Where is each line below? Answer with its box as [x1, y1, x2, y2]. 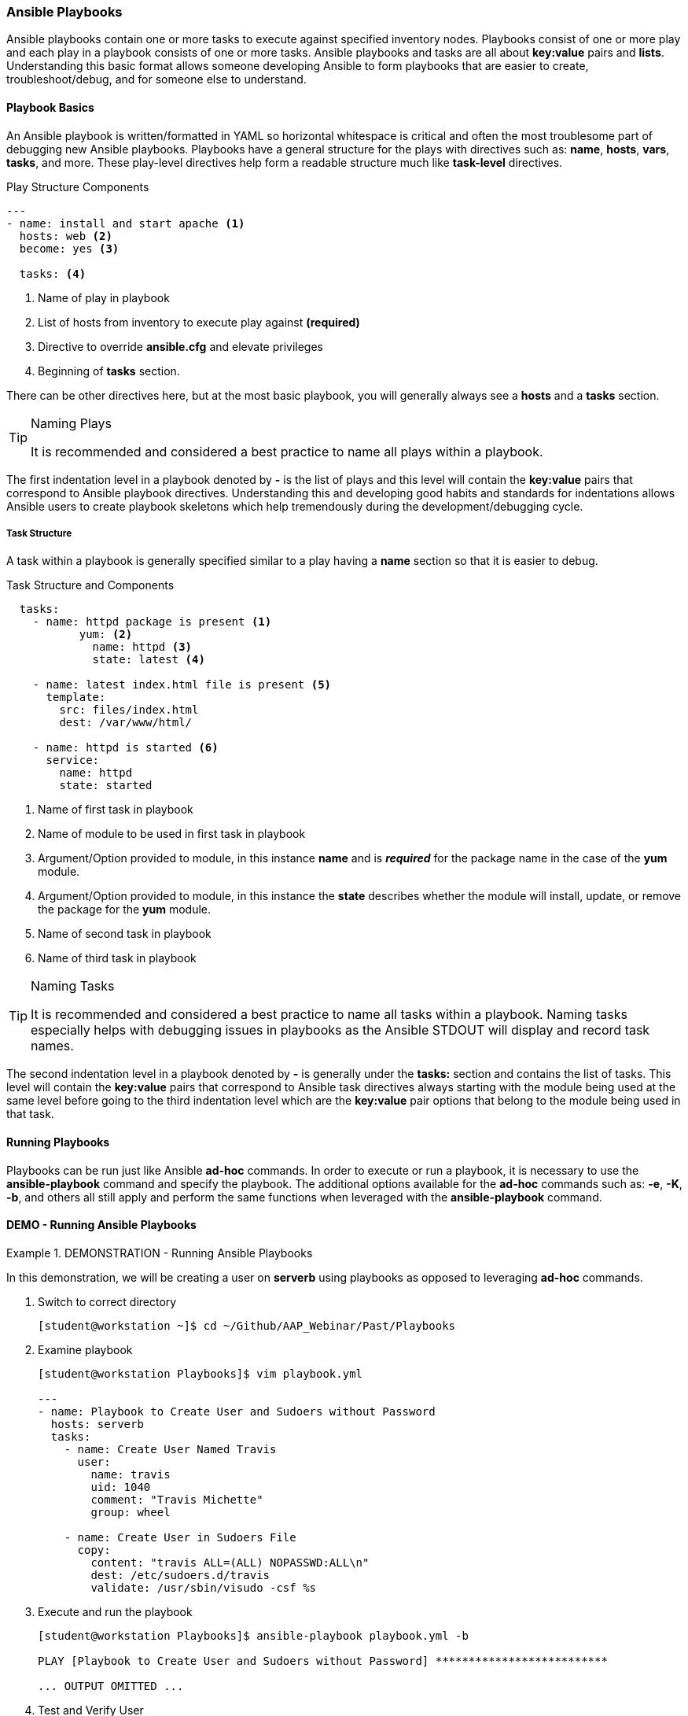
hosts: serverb [50, 1417, 144, 1430]
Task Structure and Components [6, 578, 175, 592]
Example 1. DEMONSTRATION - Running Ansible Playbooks [6, 1245, 313, 1260]
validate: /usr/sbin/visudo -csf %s [90, 1581, 317, 1594]
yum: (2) [79, 628, 133, 641]
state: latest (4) [92, 653, 205, 666]
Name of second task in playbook [38, 927, 212, 941]
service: [46, 754, 100, 767]
